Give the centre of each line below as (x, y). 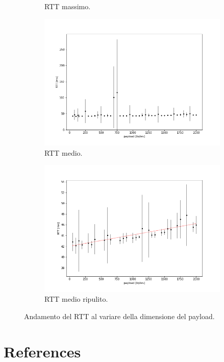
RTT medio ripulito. (76, 299)
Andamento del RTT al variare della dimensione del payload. (119, 316)
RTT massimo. (68, 6)
